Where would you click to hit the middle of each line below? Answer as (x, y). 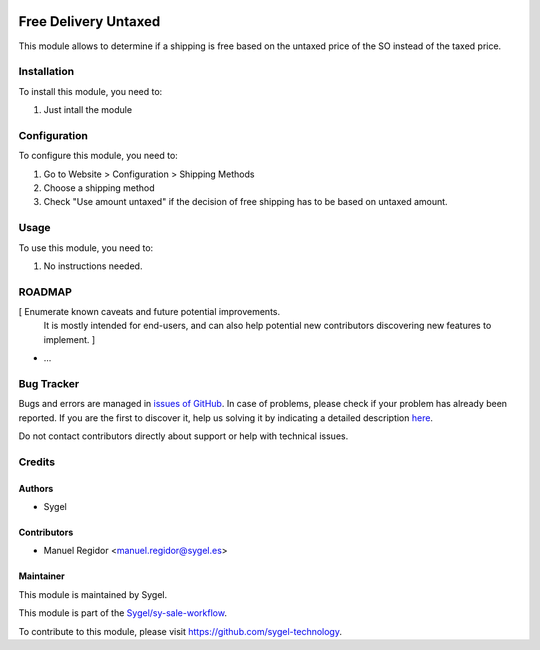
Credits (36, 462)
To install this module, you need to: (90, 91)
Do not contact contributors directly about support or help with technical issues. (183, 436)
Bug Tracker (49, 383)
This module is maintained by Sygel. (93, 594)
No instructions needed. (93, 266)
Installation (46, 72)
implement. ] (69, 339)
